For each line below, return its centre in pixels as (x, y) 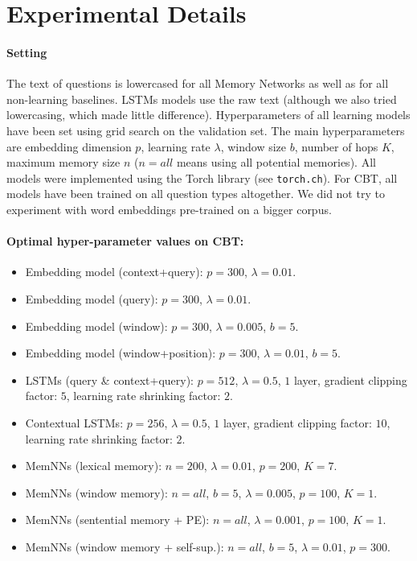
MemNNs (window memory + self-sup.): (125, 546)
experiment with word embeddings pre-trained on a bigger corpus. (169, 209)
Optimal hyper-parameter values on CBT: (125, 241)
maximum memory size (63, 162)
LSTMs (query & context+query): (109, 379)
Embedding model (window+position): (121, 353)
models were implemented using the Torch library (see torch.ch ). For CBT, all (202, 177)
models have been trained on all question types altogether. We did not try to (196, 194)
